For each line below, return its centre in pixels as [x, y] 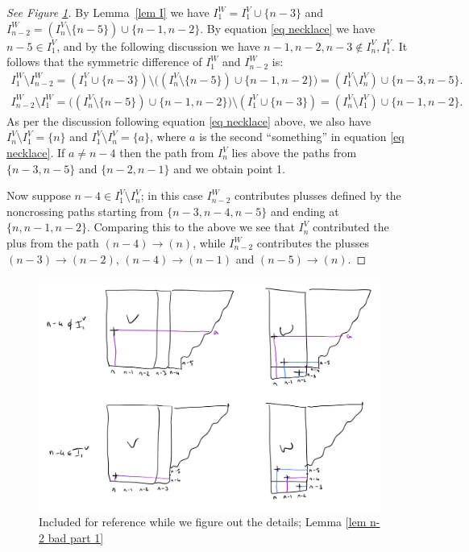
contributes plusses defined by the [318, 195]
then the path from [167, 153]
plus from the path [53, 243]
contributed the [351, 227]
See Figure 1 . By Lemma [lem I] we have [108, 12]
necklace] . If [36, 153]
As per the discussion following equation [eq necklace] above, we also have [189, 120]
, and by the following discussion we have [158, 46]
